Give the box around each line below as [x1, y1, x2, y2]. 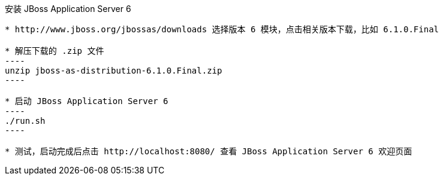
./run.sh [5, 116, 46, 126]
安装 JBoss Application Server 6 [5, 4, 131, 14]
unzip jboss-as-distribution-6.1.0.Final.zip [5, 66, 222, 75]
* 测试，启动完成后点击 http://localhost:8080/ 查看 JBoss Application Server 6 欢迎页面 [5, 147, 412, 156]
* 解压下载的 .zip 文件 [5, 46, 104, 56]
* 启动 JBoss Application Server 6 [5, 96, 168, 106]
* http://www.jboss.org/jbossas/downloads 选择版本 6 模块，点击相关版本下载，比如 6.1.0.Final [5, 25, 439, 34]
